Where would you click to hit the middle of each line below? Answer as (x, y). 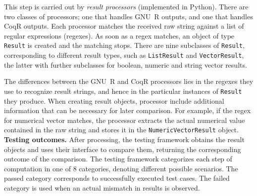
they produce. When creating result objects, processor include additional (114, 100)
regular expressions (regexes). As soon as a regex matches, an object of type (119, 35)
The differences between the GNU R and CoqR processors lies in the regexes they (129, 81)
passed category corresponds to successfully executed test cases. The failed (117, 178)
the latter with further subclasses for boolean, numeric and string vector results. (126, 64)
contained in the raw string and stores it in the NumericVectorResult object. (121, 130)
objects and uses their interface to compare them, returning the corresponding (123, 149)
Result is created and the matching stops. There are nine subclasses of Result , (124, 45)
